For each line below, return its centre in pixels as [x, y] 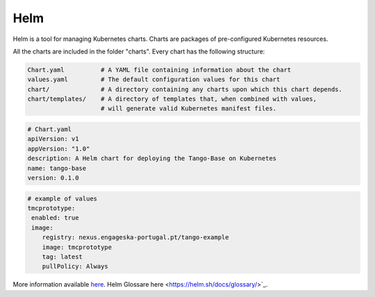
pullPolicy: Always [75, 266]
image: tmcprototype [77, 247]
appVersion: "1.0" [59, 148]
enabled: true [55, 218]
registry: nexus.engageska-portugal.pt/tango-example [135, 237]
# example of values [62, 198]
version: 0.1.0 [53, 178]
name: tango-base [57, 168]
